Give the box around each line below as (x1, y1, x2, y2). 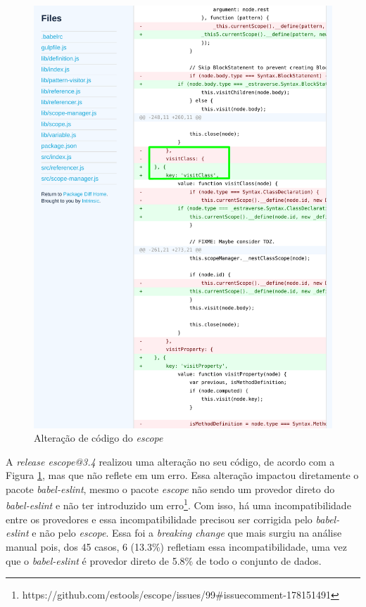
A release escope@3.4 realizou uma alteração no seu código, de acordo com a (6, 454, 335, 468)
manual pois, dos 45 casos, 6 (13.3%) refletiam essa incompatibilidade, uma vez (6, 539, 348, 554)
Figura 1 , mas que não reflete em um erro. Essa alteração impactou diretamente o (6, 468, 359, 483)
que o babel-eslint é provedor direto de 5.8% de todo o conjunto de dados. (6, 553, 322, 568)
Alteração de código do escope (34, 430, 163, 445)
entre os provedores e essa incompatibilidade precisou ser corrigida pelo (6, 511, 313, 526)
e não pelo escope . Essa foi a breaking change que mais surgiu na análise (32, 525, 342, 540)
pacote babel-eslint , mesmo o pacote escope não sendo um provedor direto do (6, 481, 335, 496)
